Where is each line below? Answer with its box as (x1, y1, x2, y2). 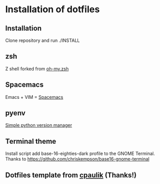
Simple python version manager (5, 122, 72, 128)
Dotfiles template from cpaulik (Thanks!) (5, 171, 137, 179)
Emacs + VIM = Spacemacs (5, 94, 64, 100)
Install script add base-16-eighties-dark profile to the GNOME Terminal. (5, 150, 155, 156)
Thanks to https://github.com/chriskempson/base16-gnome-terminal (5, 156, 149, 162)
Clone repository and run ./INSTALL (5, 37, 80, 43)
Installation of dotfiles (5, 4, 100, 15)
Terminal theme (5, 137, 57, 146)
